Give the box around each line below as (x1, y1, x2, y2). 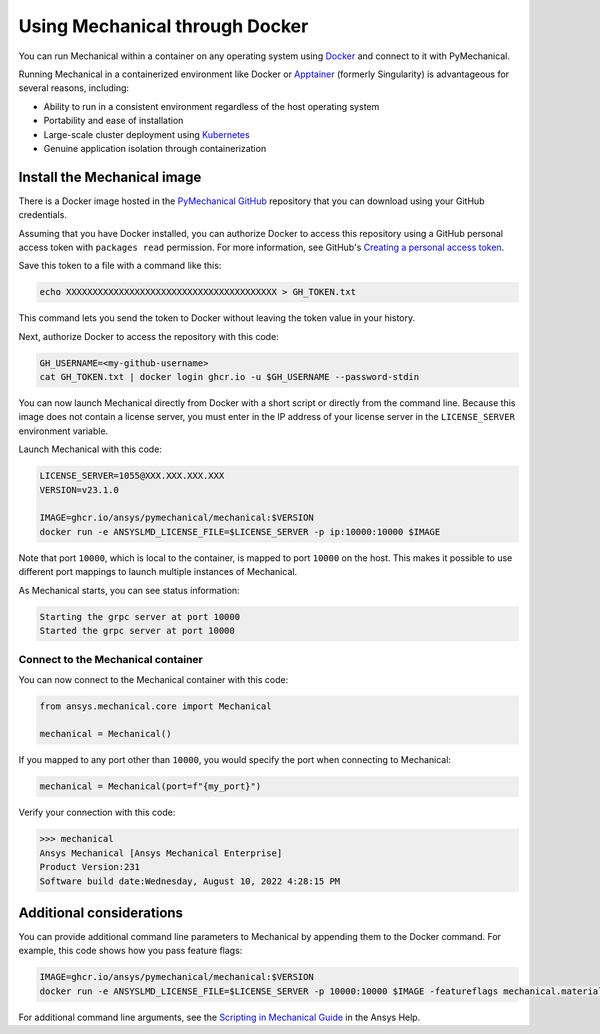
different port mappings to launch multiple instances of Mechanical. (18, 566, 298, 578)
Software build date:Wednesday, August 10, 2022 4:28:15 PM (39, 875, 341, 887)
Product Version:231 (39, 861, 140, 873)
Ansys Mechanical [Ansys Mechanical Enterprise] (39, 847, 283, 859)
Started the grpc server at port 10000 (39, 625, 235, 636)
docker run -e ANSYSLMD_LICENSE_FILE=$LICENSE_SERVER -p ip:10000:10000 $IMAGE (39, 526, 441, 537)
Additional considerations (18, 904, 184, 921)
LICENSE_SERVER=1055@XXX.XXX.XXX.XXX (39, 470, 225, 482)
